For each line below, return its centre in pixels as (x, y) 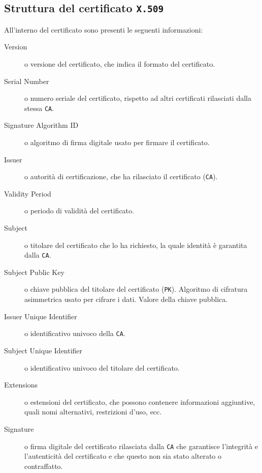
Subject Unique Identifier (43, 350)
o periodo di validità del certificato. (79, 211)
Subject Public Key (34, 272)
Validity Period (28, 193)
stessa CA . (39, 108)
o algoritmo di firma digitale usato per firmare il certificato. (117, 142)
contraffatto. (44, 466)
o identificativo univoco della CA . (75, 333)
